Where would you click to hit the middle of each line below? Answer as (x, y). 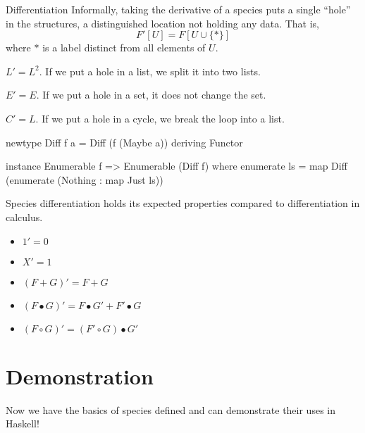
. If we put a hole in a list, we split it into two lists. (150, 71)
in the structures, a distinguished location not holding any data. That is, (163, 23)
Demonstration (80, 376)
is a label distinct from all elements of (124, 48)
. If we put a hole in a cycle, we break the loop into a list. (160, 118)
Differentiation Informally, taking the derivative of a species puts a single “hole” (178, 9)
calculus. (24, 216)
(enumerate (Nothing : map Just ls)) (85, 179)
